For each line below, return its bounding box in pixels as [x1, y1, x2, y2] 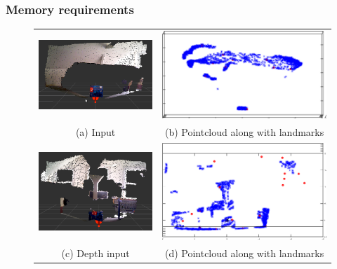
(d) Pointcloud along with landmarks [164, 245, 324, 260]
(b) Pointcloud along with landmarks [164, 124, 324, 139]
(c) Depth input [61, 245, 130, 260]
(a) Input [75, 124, 116, 139]
